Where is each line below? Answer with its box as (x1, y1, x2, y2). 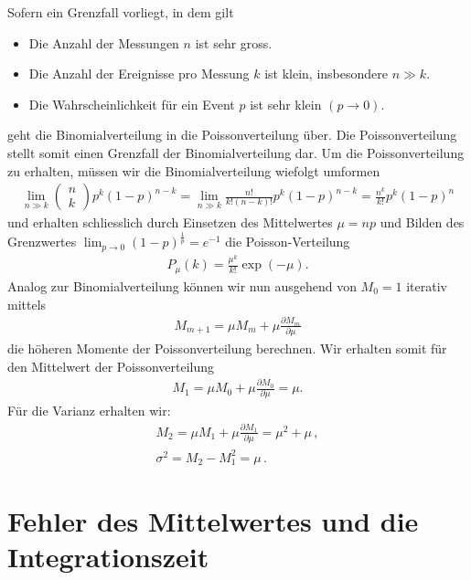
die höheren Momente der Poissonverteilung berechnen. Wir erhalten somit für (7, 339, 447, 358)
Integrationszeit (7, 538, 209, 575)
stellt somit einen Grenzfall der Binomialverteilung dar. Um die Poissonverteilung (7, 142, 465, 162)
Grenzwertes (7, 232, 77, 251)
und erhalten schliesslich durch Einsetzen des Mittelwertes (7, 213, 333, 232)
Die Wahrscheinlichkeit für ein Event (28, 94, 235, 113)
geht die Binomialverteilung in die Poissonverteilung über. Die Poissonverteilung (7, 125, 457, 144)
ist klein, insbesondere (264, 64, 389, 83)
